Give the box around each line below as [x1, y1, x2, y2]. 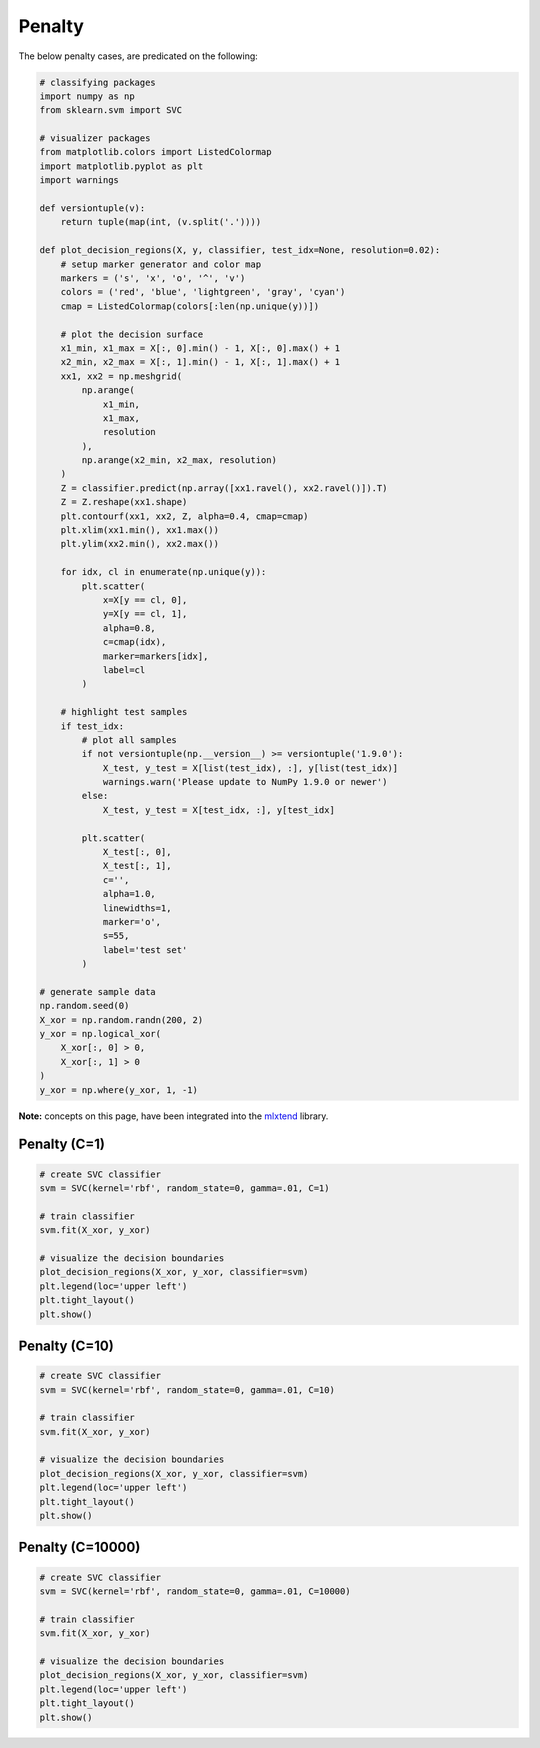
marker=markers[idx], [102, 650, 209, 662]
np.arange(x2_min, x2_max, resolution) [81, 455, 277, 466]
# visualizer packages [39, 133, 151, 144]
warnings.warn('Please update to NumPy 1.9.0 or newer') [102, 776, 388, 788]
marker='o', [102, 916, 162, 927]
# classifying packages [39, 76, 157, 88]
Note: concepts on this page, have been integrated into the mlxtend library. [18, 1110, 329, 1122]
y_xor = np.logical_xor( [39, 1028, 162, 1040]
